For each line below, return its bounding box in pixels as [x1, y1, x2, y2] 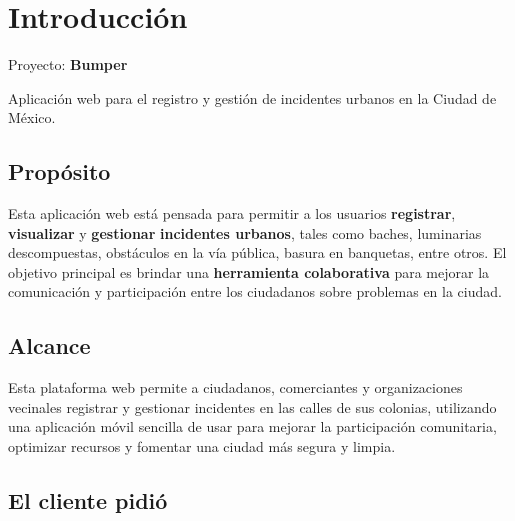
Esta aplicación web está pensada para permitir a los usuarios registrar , [8, 203, 456, 224]
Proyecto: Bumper [8, 54, 128, 75]
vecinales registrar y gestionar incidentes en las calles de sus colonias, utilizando [8, 396, 497, 417]
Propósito [8, 156, 111, 187]
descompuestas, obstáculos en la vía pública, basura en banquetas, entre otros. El [8, 242, 507, 263]
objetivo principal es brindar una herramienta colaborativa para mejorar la [8, 261, 490, 282]
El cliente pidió [8, 485, 168, 516]
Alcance [8, 330, 91, 361]
